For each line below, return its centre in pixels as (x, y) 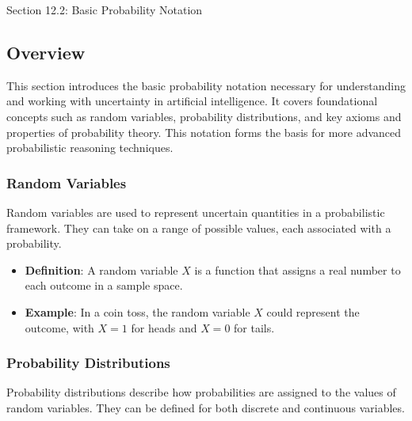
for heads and (164, 327)
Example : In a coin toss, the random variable (137, 311)
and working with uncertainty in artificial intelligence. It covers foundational (192, 101)
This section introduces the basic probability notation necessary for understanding (206, 85)
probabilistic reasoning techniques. (90, 148)
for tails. (254, 327)
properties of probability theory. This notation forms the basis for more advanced (204, 132)
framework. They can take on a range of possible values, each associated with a (199, 228)
